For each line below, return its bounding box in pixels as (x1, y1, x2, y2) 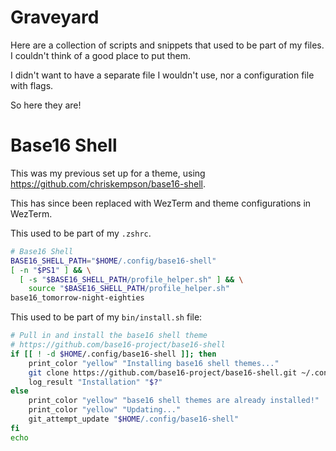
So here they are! (10, 99, 82, 111)
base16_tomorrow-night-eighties (10, 293, 145, 303)
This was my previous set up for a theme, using (10, 167, 206, 179)
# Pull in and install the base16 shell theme (10, 331, 208, 341)
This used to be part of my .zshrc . (10, 227, 152, 239)
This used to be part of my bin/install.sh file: (10, 311, 203, 323)
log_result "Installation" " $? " (28, 377, 163, 387)
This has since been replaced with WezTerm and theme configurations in (10, 197, 312, 209)
